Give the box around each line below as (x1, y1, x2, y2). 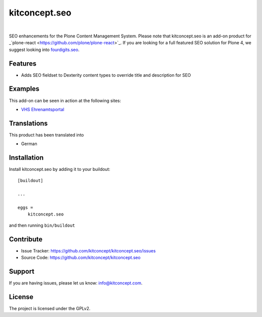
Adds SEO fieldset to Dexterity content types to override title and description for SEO (21, 72, 191, 78)
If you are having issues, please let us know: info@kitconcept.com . (9, 280, 143, 286)
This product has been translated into (9, 132, 84, 138)
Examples (9, 85, 40, 93)
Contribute (9, 235, 43, 243)
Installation (9, 153, 44, 162)
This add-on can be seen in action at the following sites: (9, 98, 121, 103)
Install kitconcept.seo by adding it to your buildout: (9, 167, 111, 172)
